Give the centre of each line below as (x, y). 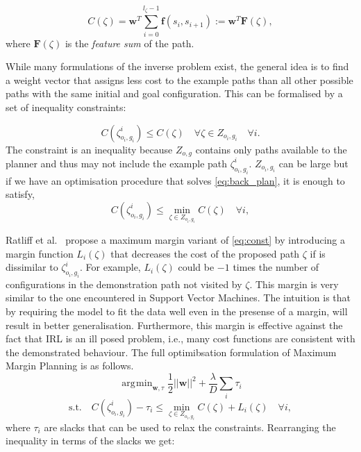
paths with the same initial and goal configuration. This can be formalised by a (174, 93)
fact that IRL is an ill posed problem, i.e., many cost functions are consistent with (180, 338)
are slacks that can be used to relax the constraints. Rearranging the (190, 427)
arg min (137, 384)
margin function (40, 253)
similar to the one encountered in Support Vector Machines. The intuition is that (178, 298)
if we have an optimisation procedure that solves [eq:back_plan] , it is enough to (175, 180)
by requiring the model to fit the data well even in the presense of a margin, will (177, 311)
